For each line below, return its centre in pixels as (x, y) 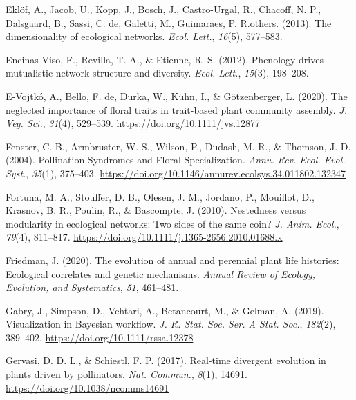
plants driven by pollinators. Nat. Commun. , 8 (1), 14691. (127, 374)
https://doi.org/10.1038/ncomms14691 (87, 387)
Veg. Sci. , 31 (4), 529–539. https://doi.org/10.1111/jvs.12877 (133, 123)
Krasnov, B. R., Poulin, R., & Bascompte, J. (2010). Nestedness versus (156, 210)
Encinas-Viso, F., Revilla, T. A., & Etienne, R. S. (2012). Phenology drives (165, 59)
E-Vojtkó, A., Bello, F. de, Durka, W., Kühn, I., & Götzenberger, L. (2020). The (177, 96)
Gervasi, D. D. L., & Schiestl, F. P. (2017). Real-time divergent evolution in (166, 360)
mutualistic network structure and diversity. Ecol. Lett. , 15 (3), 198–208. (157, 73)
